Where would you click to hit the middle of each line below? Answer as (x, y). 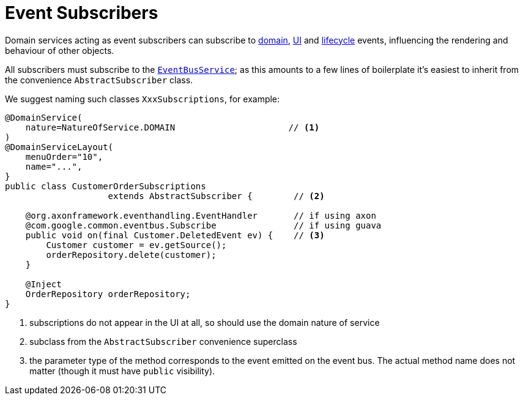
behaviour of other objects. (60, 50)
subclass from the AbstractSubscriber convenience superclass (163, 341)
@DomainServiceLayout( (59, 147)
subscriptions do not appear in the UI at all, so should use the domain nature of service (205, 322)
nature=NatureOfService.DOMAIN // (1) (172, 127)
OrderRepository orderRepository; (108, 294)
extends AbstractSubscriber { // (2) (216, 196)
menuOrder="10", (64, 157)
